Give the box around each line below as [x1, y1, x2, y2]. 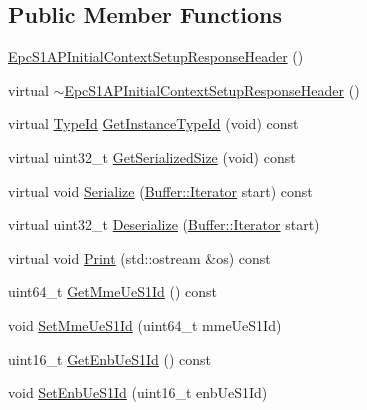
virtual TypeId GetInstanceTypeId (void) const [8, 113, 299, 134]
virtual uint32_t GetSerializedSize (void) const [8, 146, 296, 167]
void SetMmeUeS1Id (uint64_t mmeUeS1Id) [8, 314, 282, 335]
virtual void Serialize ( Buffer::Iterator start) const [8, 180, 313, 201]
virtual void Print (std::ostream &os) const [8, 247, 271, 268]
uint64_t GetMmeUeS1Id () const [8, 281, 218, 302]
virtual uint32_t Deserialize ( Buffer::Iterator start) [8, 214, 320, 235]
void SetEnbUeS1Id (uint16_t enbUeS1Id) [8, 382, 268, 403]
